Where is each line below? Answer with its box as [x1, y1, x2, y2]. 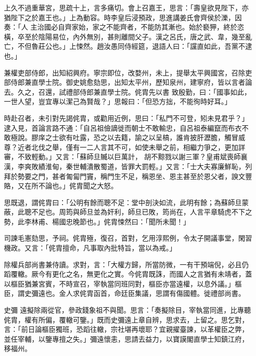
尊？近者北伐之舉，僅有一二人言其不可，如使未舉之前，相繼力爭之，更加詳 [4, 142, 245, 152]
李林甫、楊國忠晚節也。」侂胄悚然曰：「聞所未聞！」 [24, 216, 190, 226]
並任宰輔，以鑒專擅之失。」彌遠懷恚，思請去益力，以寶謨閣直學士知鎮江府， [4, 333, 249, 344]
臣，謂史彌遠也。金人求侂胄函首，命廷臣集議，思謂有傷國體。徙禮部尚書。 [4, 288, 245, 298]
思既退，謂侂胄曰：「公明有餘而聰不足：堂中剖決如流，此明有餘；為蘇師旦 [4, 197, 242, 207]
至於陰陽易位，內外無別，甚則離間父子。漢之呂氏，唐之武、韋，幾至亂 [24, 31, 252, 41]
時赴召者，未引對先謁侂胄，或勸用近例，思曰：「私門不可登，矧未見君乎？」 [4, 112, 249, 123]
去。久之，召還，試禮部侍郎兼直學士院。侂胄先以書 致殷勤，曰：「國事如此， [4, 86, 251, 97]
